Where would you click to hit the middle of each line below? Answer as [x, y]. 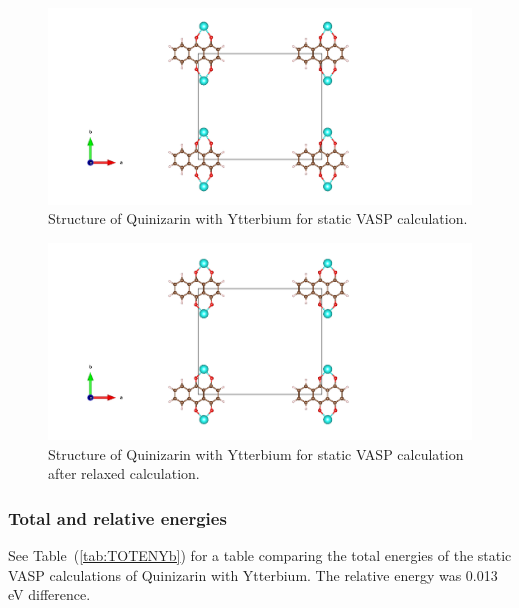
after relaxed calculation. [124, 473]
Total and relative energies [117, 517]
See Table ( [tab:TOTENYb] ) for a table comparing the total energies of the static [260, 554]
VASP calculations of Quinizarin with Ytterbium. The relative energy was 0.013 [253, 574]
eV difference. [49, 594]
